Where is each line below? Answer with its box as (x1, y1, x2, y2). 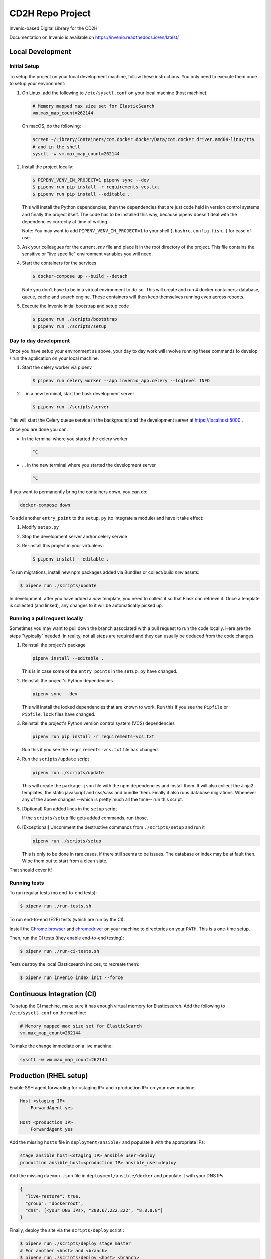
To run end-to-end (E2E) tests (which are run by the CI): (9, 917, 125, 923)
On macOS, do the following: (22, 123, 81, 129)
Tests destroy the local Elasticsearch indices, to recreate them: (9, 961, 140, 967)
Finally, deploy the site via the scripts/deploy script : (9, 1227, 125, 1233)
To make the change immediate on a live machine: (9, 1043, 113, 1050)
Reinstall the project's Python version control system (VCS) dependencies (22, 720, 175, 726)
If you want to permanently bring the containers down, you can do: (9, 488, 148, 495)
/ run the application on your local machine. (9, 355, 99, 361)
